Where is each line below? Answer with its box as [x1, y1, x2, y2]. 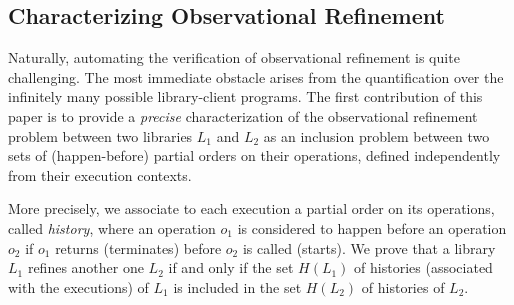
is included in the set [173, 276, 302, 297]
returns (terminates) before [55, 237, 222, 258]
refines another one [27, 257, 144, 278]
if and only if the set [168, 257, 294, 278]
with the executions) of [8, 276, 149, 297]
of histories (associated [354, 257, 493, 278]
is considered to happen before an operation [237, 217, 507, 238]
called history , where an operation [8, 217, 216, 238]
